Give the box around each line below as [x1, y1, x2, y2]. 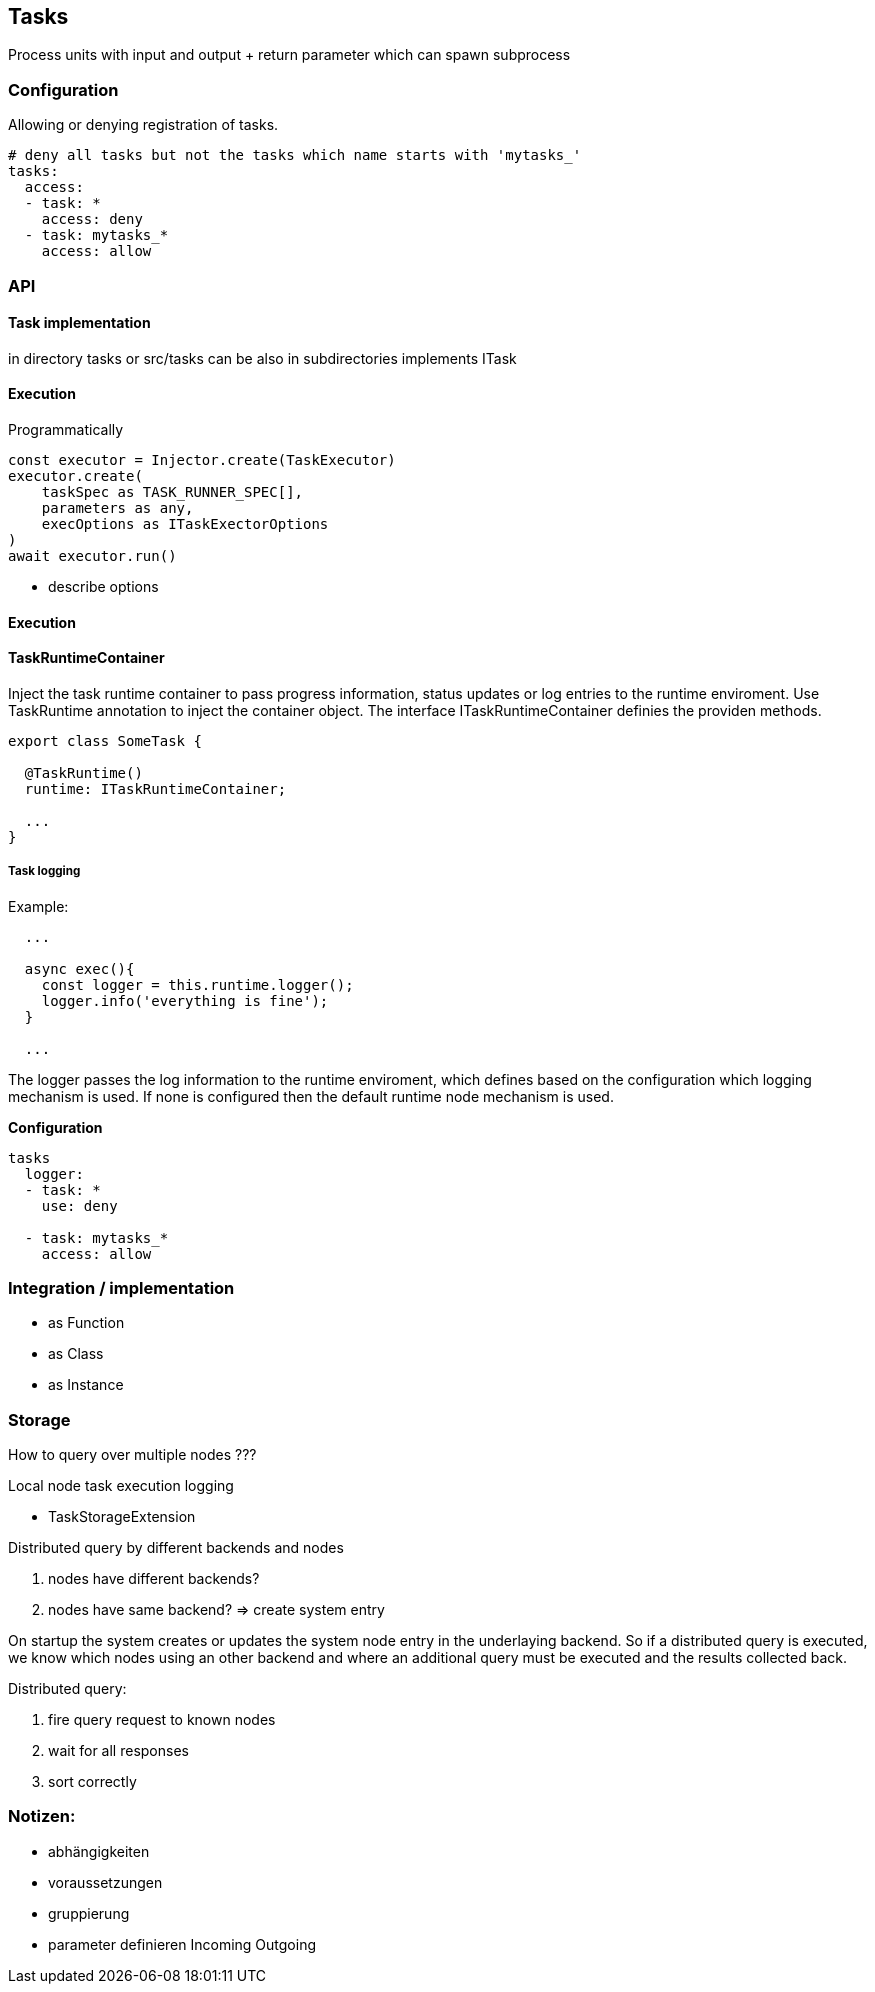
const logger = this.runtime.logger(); [41, 976, 354, 993]
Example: [8, 897, 69, 915]
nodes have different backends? [48, 1570, 260, 1588]
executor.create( [8, 467, 143, 484]
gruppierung [48, 1904, 130, 1922]
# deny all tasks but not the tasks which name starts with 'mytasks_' [8, 147, 582, 164]
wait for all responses [48, 1742, 189, 1760]
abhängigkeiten [48, 1842, 150, 1860]
